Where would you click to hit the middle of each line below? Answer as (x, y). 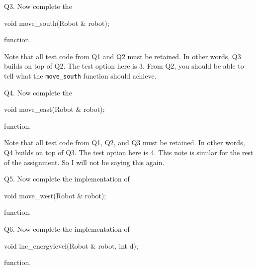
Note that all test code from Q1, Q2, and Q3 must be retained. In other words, (125, 142)
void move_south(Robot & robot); (57, 23)
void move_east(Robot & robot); (54, 109)
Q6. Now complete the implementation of (67, 228)
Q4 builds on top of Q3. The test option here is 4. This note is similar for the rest (129, 152)
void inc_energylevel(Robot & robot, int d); (71, 245)
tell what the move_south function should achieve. (80, 75)
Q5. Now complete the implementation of (67, 179)
